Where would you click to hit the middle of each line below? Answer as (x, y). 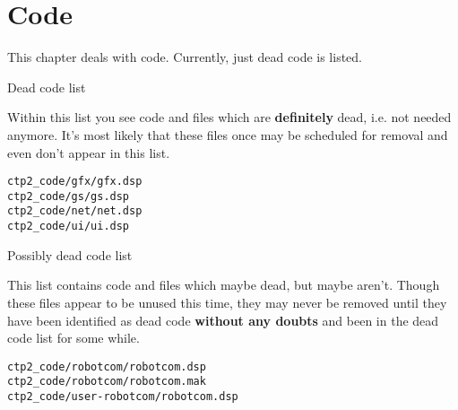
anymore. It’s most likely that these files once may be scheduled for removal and (228, 134)
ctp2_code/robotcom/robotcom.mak (107, 382)
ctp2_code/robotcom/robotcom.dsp (107, 366)
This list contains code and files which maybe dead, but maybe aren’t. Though (224, 285)
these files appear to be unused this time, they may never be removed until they (227, 302)
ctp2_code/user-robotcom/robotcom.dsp (123, 397)
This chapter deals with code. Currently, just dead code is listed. (185, 57)
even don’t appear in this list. (89, 152)
